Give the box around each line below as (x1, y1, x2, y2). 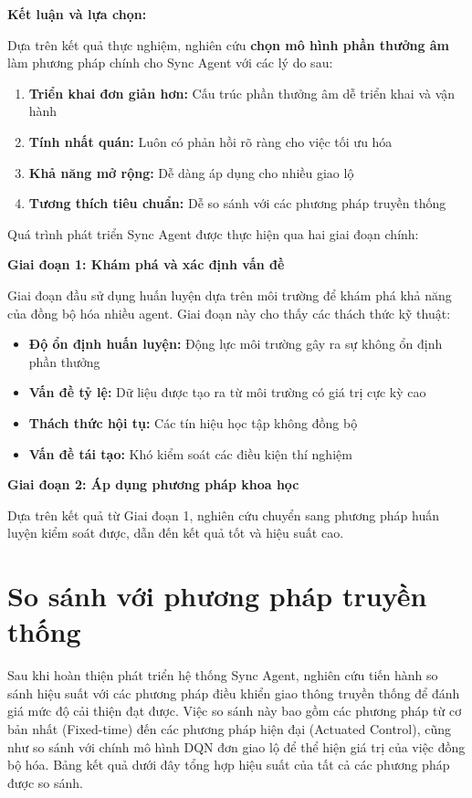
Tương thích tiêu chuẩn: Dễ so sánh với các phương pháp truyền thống (28, 194, 446, 213)
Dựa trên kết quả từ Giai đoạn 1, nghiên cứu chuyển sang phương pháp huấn (7, 505, 439, 524)
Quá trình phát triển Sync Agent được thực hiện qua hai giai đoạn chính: (7, 224, 419, 243)
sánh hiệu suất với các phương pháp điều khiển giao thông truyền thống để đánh (7, 683, 460, 702)
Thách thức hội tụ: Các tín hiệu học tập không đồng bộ (28, 413, 358, 432)
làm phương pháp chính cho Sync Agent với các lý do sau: (7, 53, 333, 72)
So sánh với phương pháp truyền (7, 577, 427, 614)
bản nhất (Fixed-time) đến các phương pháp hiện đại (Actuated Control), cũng (7, 719, 452, 738)
